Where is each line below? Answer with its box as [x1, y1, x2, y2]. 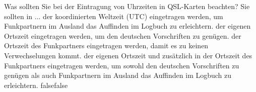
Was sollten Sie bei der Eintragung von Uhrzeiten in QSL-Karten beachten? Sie [4, 1, 250, 11]
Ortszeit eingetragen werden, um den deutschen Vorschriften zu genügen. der [4, 30, 241, 41]
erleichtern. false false [4, 79, 68, 90]
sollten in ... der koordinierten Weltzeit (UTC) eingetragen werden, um [4, 11, 223, 21]
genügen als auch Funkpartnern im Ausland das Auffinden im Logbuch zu [4, 70, 232, 80]
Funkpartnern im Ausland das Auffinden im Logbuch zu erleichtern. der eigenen [4, 21, 251, 31]
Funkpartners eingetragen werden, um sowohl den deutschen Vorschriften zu [4, 60, 239, 70]
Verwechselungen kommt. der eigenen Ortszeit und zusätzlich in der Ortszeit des [4, 50, 252, 60]
